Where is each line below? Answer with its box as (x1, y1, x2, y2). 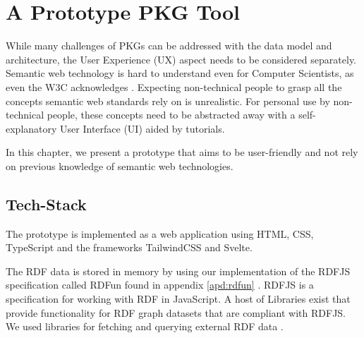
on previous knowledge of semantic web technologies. (6, 158, 233, 173)
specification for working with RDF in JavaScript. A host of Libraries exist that (6, 291, 351, 306)
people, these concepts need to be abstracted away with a (47, 107, 296, 122)
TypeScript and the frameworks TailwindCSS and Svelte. (6, 240, 253, 255)
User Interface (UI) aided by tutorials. (60, 121, 225, 135)
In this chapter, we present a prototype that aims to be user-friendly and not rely (6, 145, 358, 159)
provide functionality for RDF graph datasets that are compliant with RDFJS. (6, 305, 346, 320)
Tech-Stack (6, 193, 87, 215)
